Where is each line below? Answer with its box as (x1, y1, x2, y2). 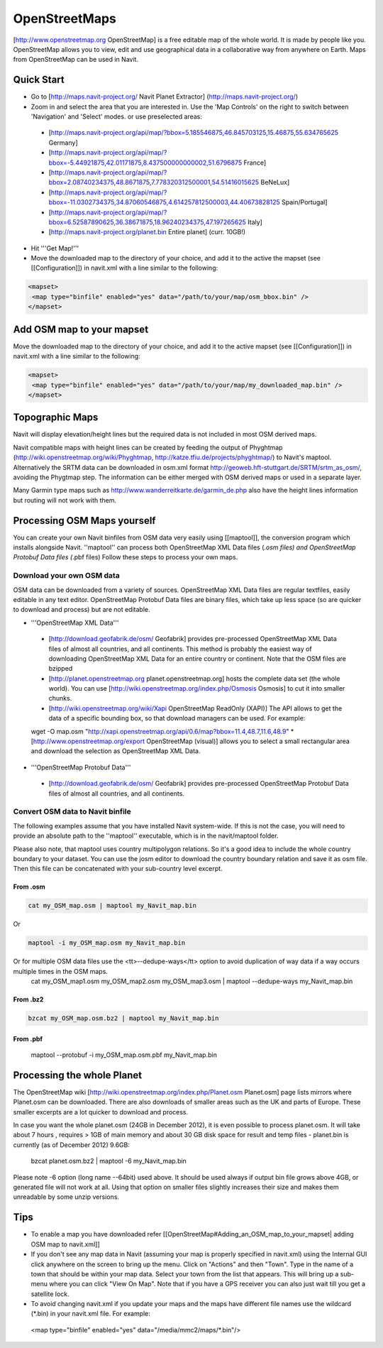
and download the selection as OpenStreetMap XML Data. (30, 747, 201, 755)
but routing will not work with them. (13, 495, 117, 504)
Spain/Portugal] (281, 198, 328, 207)
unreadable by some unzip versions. (13, 1193, 120, 1201)
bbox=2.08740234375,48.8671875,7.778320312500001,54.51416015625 (48, 178, 260, 187)
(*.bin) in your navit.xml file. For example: (30, 1310, 150, 1318)
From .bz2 (13, 995, 44, 1004)
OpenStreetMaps (13, 11, 116, 26)
